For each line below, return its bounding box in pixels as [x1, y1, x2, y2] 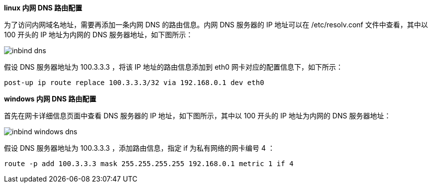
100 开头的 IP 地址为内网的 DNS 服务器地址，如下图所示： [4, 30, 193, 39]
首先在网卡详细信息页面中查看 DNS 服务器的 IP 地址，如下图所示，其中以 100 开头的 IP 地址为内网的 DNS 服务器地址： [4, 111, 391, 120]
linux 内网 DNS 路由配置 [4, 3, 83, 12]
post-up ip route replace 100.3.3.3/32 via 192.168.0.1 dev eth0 [4, 79, 264, 87]
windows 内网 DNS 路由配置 [4, 94, 97, 103]
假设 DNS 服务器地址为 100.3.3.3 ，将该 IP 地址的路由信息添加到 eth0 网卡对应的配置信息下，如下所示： [4, 63, 343, 71]
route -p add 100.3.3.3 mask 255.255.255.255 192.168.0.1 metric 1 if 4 [4, 160, 294, 168]
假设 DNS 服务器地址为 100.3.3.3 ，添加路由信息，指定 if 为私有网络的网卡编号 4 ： [4, 144, 275, 152]
